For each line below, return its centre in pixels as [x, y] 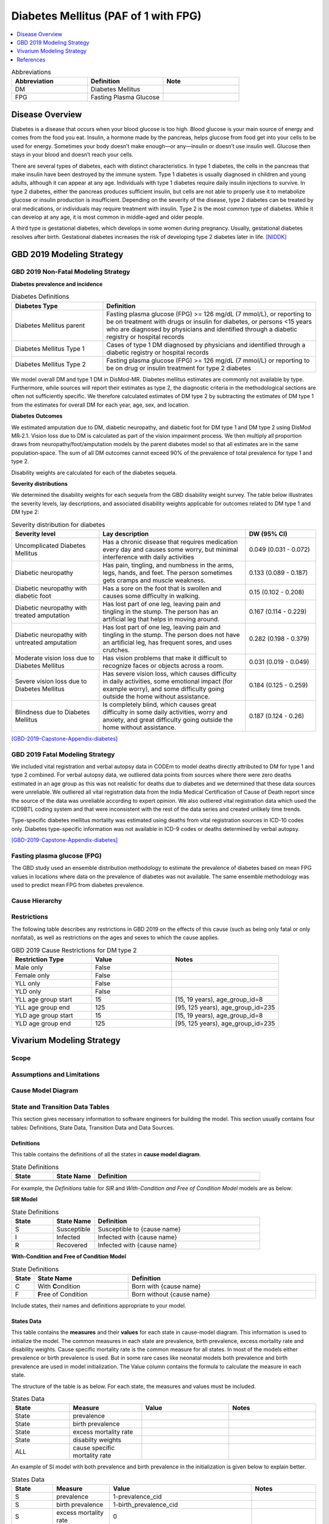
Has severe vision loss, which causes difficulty [170, 674]
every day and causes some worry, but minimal [171, 549]
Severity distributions [40, 483]
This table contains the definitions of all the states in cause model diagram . [106, 1155]
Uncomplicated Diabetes [50, 546]
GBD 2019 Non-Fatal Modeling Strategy [71, 272]
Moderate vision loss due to [55, 658]
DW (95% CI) [268, 533]
